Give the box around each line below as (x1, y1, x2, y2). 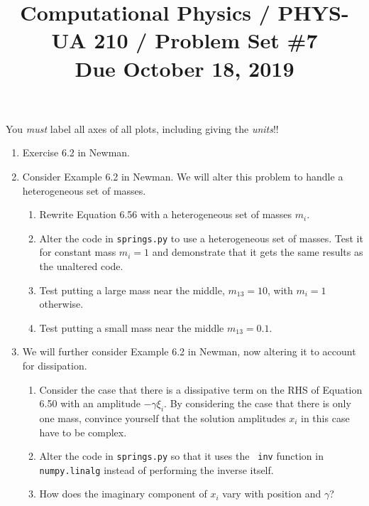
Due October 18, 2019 (75, 53, 294, 82)
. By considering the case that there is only (164, 396, 351, 411)
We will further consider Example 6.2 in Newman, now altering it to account (22, 344, 356, 359)
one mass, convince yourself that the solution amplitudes (39, 410, 286, 425)
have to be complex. (39, 424, 127, 439)
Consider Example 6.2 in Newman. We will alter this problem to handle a (22, 168, 343, 183)
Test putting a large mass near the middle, (39, 282, 225, 297)
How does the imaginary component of (39, 486, 207, 501)
